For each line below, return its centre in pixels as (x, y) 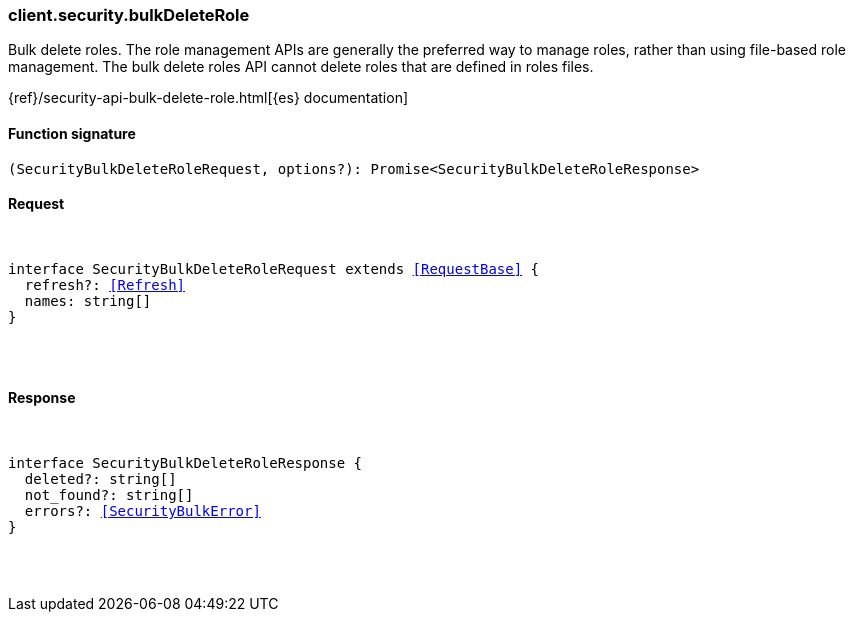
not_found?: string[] (109, 495)
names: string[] (88, 300)
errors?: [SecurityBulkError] (142, 511)
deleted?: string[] (100, 479)
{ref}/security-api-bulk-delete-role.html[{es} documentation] (208, 98)
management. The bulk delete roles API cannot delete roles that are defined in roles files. (301, 67)
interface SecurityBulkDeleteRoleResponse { (185, 463)
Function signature (72, 133)
